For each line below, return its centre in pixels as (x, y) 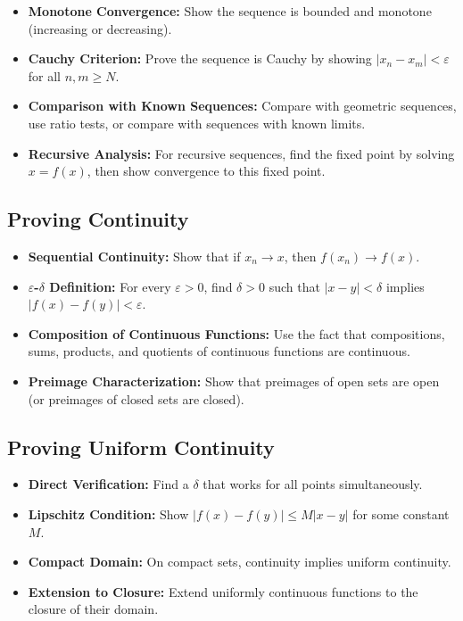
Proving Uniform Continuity (141, 447)
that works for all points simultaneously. (313, 484)
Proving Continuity (98, 219)
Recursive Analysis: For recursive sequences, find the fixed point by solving (241, 153)
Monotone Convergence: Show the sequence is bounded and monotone (230, 11)
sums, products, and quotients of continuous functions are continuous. (219, 351)
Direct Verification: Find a (108, 484)
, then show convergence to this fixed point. (206, 171)
